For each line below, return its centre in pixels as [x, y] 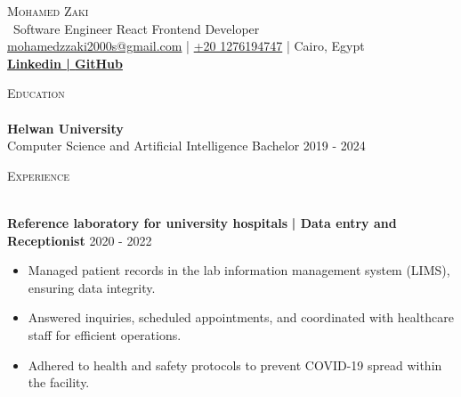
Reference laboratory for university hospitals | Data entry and [202, 222]
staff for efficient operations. [105, 334]
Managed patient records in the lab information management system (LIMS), [239, 270]
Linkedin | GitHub [65, 63]
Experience [38, 175]
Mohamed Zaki [48, 11]
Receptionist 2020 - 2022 [80, 240]
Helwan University [65, 128]
